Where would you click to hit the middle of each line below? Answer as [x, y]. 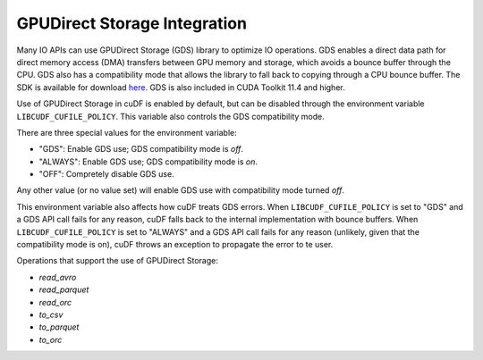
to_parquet [59, 327]
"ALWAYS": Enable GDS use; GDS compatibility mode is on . [148, 162]
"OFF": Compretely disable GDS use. [106, 174]
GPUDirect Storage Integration [132, 23]
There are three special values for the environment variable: [127, 132]
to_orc [51, 339]
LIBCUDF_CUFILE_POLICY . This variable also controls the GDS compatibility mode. [171, 116]
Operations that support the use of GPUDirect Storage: [117, 261]
